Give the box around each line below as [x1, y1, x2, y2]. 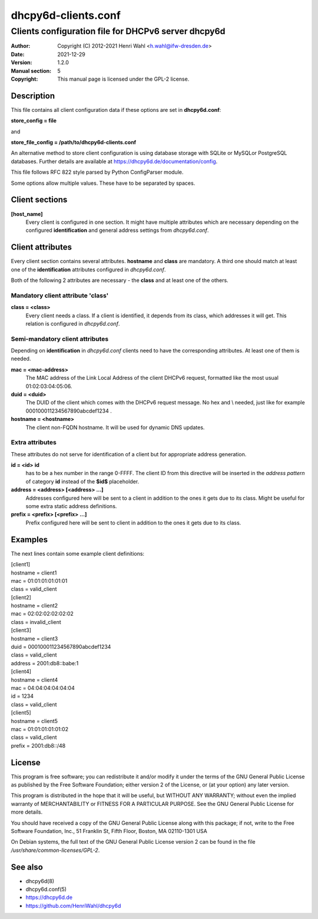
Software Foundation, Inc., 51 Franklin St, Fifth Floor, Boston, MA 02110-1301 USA [11, 827, 207, 834]
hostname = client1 [11, 569, 57, 576]
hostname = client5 [11, 717, 58, 724]
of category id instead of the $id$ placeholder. [25, 477, 140, 485]
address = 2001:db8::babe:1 [11, 659, 79, 666]
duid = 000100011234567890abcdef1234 [11, 643, 111, 651]
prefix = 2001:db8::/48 [11, 742, 66, 749]
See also [11, 862, 44, 872]
